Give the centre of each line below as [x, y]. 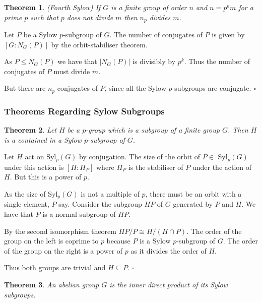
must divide [72, 71]
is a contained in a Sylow [43, 139]
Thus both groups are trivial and [55, 267]
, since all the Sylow [135, 88]
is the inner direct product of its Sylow [169, 284]
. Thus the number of [217, 61]
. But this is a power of [46, 177]
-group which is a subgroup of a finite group [153, 130]
